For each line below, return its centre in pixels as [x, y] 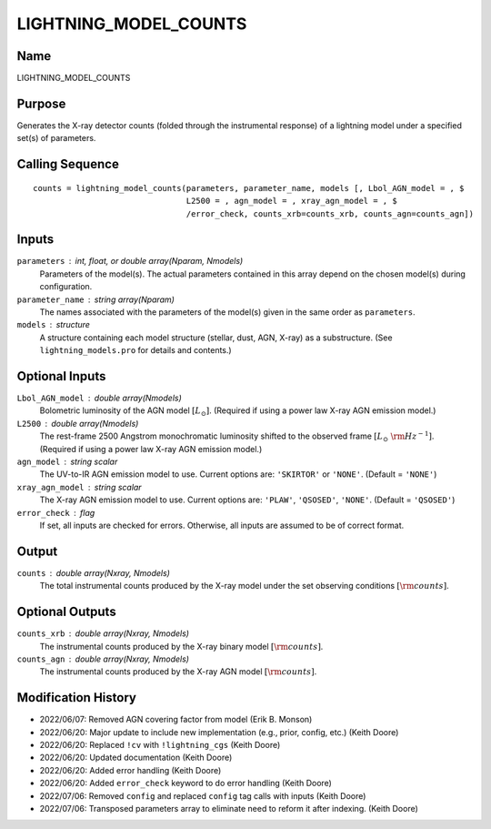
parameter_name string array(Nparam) [95, 299]
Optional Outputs [67, 612]
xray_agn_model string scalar [79, 487]
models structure [54, 325]
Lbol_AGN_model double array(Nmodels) [99, 398]
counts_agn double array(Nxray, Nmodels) [103, 659]
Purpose [41, 103]
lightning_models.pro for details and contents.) [135, 350]
